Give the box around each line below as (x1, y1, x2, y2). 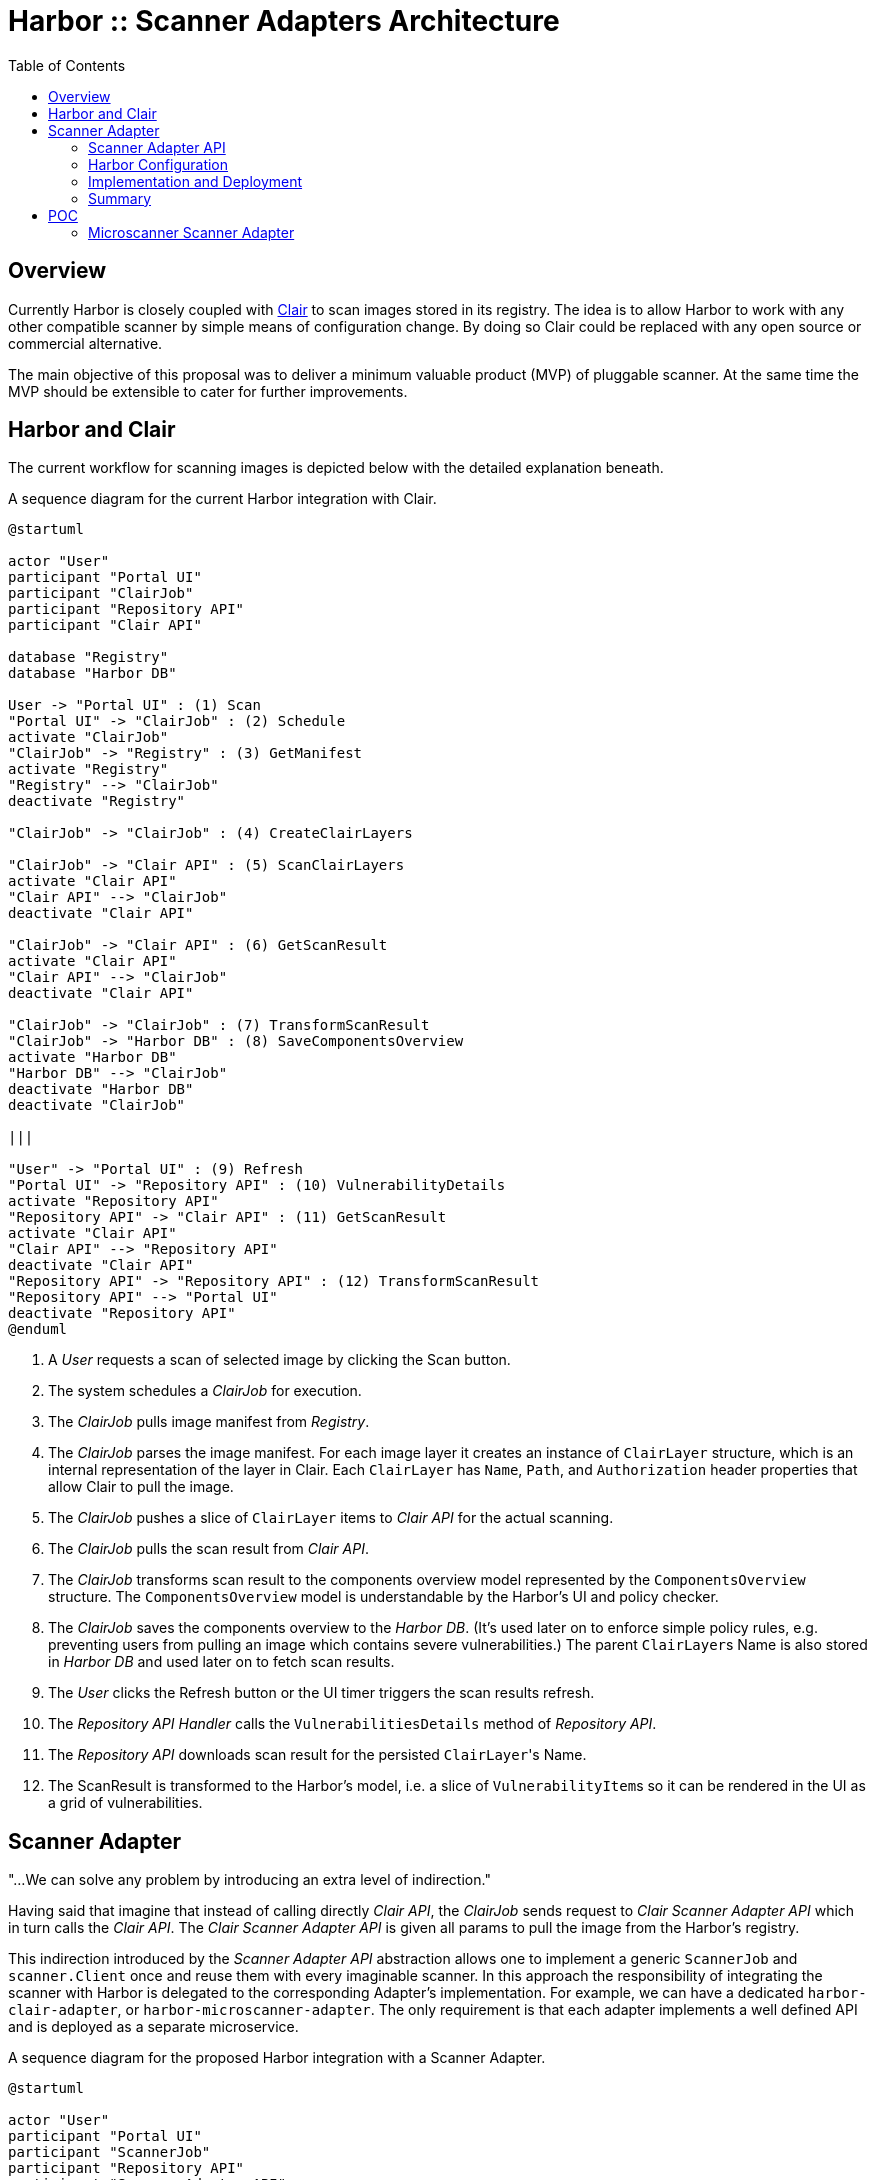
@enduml (8, 1321, 68, 1338)
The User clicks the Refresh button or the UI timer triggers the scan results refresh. (48, 1684, 595, 1702)
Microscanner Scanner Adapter (88, 223, 295, 241)
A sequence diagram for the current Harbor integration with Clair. (8, 490, 437, 508)
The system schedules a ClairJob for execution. (48, 1382, 362, 1400)
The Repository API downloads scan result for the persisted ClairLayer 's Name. (48, 1746, 587, 1764)
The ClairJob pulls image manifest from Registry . (48, 1413, 370, 1431)
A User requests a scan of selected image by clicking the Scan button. (48, 1351, 511, 1369)
